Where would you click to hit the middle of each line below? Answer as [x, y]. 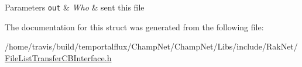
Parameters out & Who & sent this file [75, 7]
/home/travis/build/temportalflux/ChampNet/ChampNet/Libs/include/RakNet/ [151, 46]
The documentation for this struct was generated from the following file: [134, 27]
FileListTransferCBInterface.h [58, 57]
